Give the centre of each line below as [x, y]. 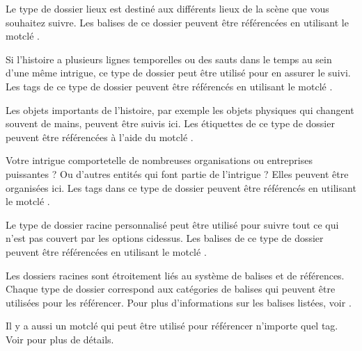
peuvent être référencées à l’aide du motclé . [100, 137]
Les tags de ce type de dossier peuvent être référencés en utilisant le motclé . [169, 86]
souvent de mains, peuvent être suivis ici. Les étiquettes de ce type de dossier [170, 123]
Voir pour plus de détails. [60, 339]
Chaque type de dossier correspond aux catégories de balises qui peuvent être [171, 289]
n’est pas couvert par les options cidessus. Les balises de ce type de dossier [165, 238]
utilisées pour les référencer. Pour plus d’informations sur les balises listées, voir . [179, 302]
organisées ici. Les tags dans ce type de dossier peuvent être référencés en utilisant [181, 187]
